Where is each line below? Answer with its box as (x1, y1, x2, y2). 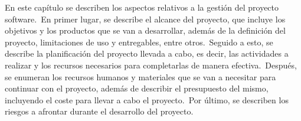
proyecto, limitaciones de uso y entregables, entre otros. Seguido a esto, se (5, 35, 273, 48)
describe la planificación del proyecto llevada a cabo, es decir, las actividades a (5, 47, 289, 60)
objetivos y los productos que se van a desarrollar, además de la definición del (5, 24, 286, 37)
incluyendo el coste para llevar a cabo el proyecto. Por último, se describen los (5, 93, 289, 106)
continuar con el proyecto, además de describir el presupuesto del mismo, (5, 82, 269, 94)
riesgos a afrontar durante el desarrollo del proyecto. (5, 105, 194, 117)
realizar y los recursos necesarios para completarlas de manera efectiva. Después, (5, 58, 297, 71)
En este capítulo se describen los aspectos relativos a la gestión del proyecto (5, 1, 279, 13)
